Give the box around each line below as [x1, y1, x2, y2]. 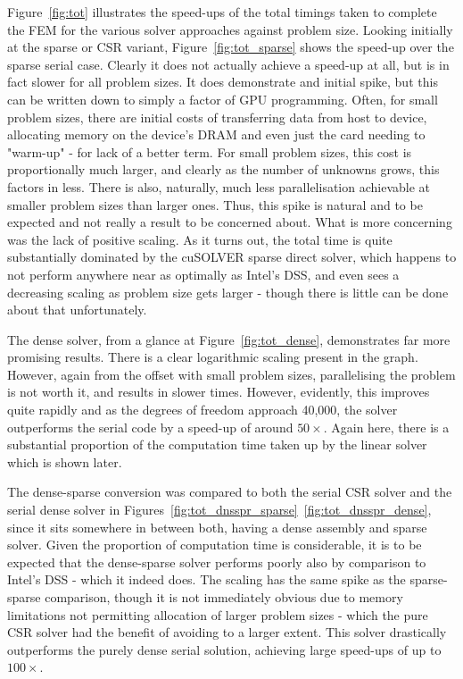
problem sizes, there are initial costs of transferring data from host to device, [7, 107, 427, 126]
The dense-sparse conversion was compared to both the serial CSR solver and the [7, 482, 452, 501]
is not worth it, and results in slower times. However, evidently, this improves [7, 382, 430, 401]
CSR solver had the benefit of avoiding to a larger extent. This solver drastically [7, 623, 447, 641]
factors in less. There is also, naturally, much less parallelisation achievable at [7, 177, 431, 196]
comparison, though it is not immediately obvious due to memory [45, 588, 403, 606]
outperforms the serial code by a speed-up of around [7, 417, 294, 436]
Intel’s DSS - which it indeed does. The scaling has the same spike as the [7, 570, 406, 589]
